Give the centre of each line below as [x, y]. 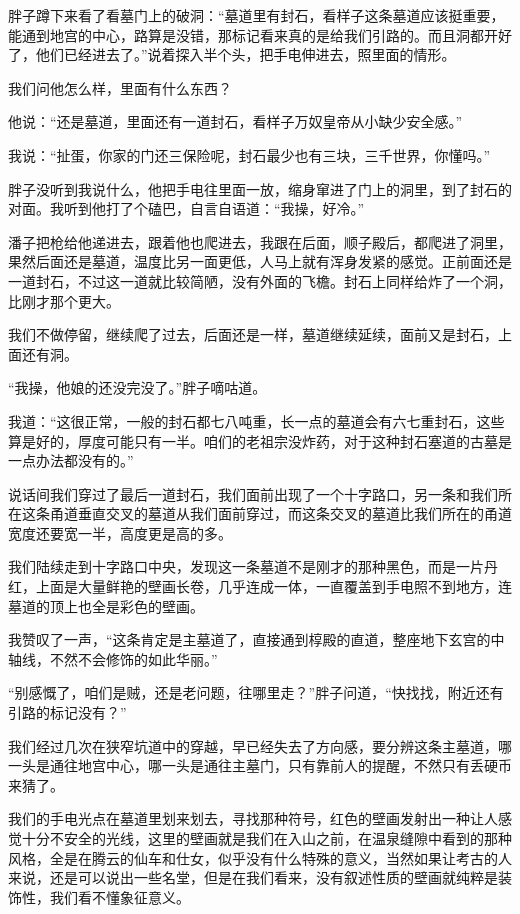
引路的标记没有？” [67, 712]
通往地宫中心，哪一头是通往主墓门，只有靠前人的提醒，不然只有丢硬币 [280, 765]
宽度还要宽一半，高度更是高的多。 [120, 532]
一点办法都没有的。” [71, 460]
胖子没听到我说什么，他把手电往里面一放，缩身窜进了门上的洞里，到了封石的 [260, 188]
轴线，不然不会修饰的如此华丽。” [113, 658]
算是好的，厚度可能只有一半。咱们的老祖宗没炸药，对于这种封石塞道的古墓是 [260, 440]
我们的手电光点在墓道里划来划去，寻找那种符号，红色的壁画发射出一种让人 [253, 818]
